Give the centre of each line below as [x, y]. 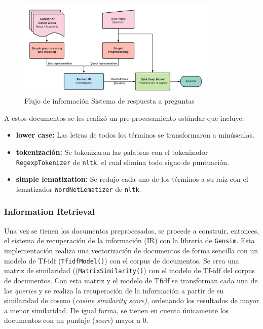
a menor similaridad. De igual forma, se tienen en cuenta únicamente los [117, 310]
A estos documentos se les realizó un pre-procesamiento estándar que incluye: [124, 118]
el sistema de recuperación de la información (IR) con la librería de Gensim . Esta [129, 240]
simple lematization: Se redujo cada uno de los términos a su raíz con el [132, 179]
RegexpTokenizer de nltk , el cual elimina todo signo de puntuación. [122, 162]
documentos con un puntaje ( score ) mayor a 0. [76, 320]
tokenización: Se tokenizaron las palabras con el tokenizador [112, 152]
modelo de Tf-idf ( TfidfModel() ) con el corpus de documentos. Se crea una [122, 260]
